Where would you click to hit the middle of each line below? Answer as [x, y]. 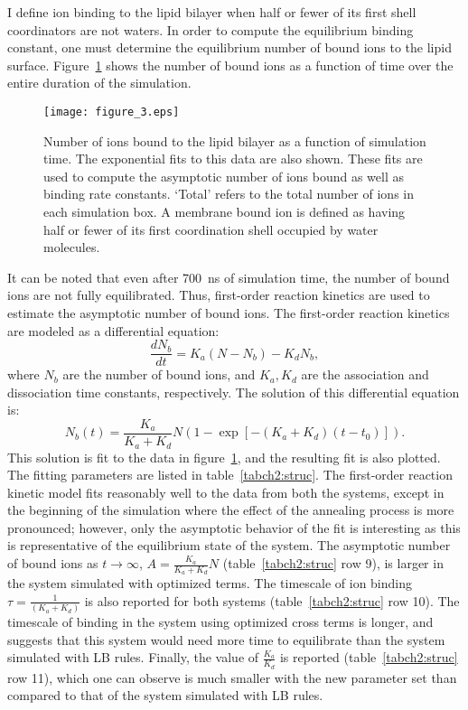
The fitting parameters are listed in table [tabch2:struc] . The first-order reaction [230, 475]
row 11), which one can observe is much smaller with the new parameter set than [232, 677]
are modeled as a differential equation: [113, 330]
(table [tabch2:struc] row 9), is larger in [333, 563]
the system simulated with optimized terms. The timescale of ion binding [210, 583]
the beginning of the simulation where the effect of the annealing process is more [231, 510]
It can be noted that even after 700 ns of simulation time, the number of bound [229, 277]
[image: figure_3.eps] [112, 112]
